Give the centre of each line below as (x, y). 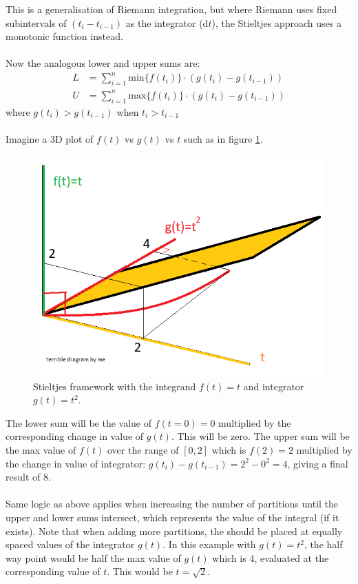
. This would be (140, 571)
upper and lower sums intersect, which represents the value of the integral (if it (172, 517)
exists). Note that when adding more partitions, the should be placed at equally (174, 531)
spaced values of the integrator (70, 544)
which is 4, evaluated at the (271, 557)
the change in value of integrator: (76, 463)
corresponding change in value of (75, 436)
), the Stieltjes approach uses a (276, 22)
